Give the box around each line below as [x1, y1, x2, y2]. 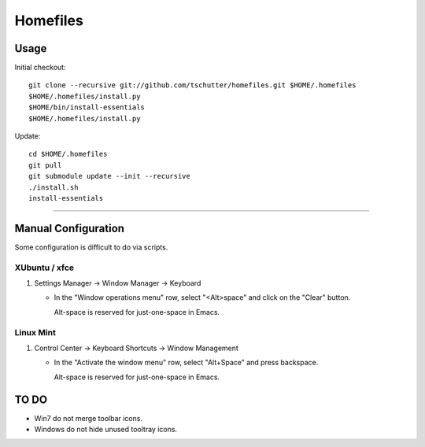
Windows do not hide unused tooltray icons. [34, 425, 177, 434]
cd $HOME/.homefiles [28, 150, 108, 159]
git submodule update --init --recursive [28, 172, 190, 181]
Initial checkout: [14, 63, 66, 72]
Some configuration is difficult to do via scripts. [14, 242, 168, 252]
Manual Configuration [14, 221, 125, 235]
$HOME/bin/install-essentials [28, 103, 146, 112]
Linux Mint [14, 327, 57, 338]
